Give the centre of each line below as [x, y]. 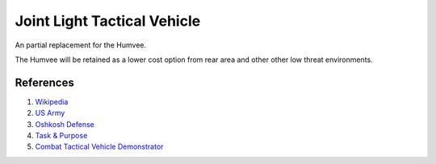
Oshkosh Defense [65, 124]
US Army [50, 113]
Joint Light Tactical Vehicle [108, 21]
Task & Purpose [61, 136]
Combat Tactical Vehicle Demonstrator [99, 147]
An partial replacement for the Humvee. [81, 45]
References [44, 82]
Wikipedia [52, 101]
